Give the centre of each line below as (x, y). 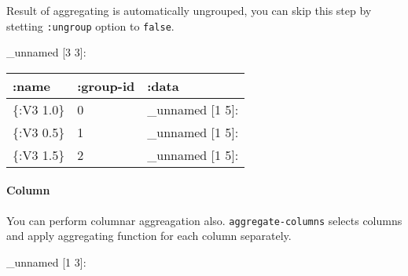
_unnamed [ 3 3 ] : (46, 52)
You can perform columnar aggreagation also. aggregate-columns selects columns (204, 220)
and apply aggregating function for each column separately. (149, 236)
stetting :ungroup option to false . (90, 25)
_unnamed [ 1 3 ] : (46, 261)
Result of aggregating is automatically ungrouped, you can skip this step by (189, 10)
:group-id (106, 85)
